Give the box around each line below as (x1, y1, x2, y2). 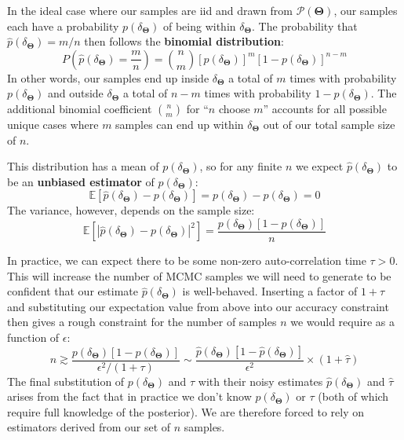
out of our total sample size (263, 115, 395, 132)
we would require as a (290, 313, 395, 330)
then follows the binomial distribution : (84, 33, 284, 49)
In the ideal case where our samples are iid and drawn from (7, 2, 293, 18)
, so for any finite (199, 158, 282, 174)
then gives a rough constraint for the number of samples (7, 313, 277, 330)
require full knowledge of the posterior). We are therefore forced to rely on (7, 403, 365, 420)
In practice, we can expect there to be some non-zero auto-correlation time (7, 252, 366, 268)
